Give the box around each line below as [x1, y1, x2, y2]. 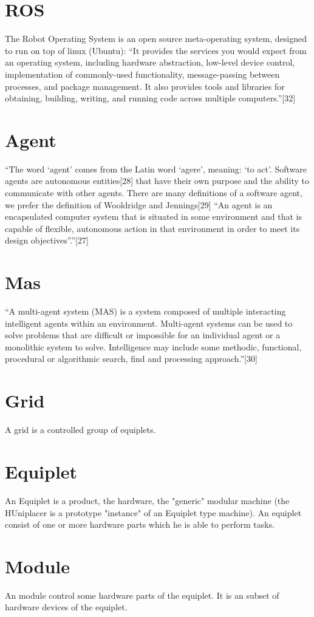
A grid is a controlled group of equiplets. [5, 423, 156, 436]
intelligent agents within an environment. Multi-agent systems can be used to [5, 316, 293, 329]
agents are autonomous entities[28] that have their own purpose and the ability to [5, 174, 309, 187]
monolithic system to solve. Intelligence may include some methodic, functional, [5, 340, 302, 353]
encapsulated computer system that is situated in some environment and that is [5, 210, 302, 223]
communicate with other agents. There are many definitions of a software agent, [5, 186, 302, 199]
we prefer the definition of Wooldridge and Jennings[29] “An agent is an [5, 198, 273, 211]
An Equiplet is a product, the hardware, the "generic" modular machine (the [5, 494, 290, 506]
